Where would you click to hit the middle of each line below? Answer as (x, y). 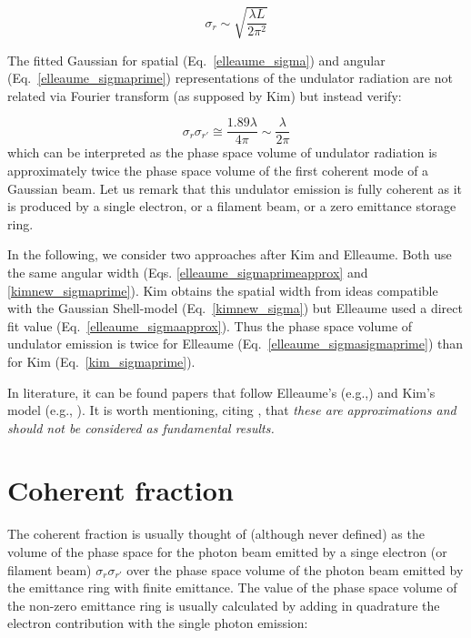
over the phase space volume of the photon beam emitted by (295, 569)
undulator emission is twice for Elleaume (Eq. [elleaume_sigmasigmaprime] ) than (235, 344)
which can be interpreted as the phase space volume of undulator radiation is (222, 152)
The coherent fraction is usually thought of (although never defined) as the (216, 534)
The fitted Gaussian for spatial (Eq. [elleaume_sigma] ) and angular (196, 60)
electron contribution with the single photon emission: (158, 623)
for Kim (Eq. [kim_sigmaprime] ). (101, 361)
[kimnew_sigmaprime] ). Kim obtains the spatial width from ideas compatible (223, 290)
